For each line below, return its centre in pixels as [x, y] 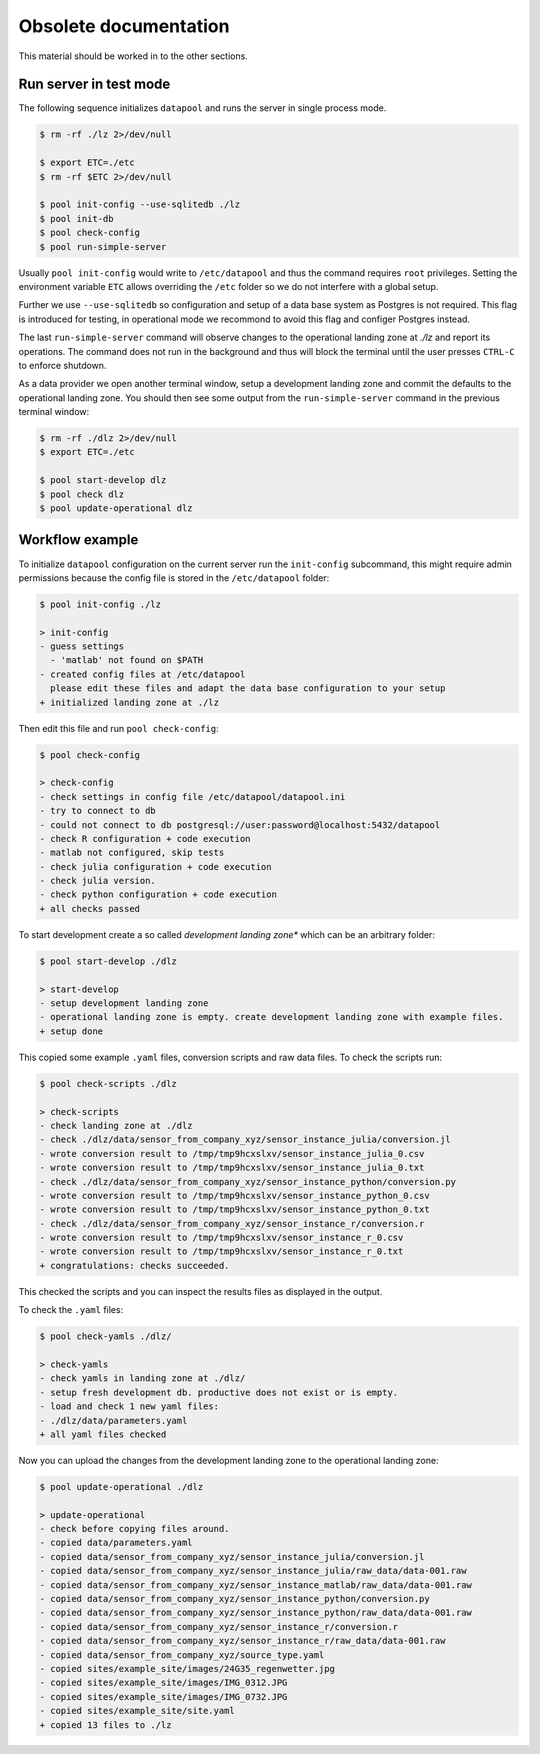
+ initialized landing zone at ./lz [129, 702]
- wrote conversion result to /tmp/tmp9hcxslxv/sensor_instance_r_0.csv [221, 1238]
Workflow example [78, 540]
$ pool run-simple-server [103, 246]
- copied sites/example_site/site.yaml [137, 1711]
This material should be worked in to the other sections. [133, 56]
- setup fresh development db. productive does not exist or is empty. [219, 1392]
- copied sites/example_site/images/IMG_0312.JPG [163, 1683]
